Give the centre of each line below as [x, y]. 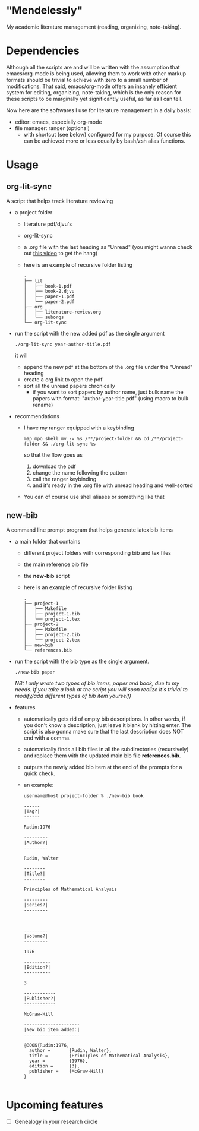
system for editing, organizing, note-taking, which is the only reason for [94, 92]
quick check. [39, 773]
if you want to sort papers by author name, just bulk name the [108, 392]
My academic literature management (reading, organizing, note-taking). [94, 27]
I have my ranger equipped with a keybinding [79, 428]
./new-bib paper [35, 672]
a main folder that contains [48, 541]
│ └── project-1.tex [52, 619]
